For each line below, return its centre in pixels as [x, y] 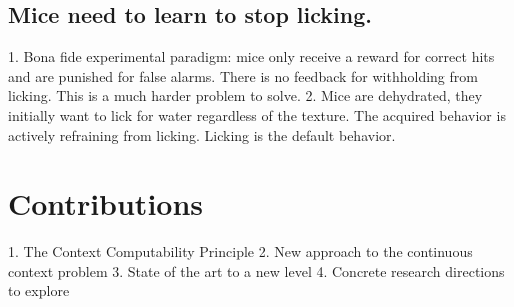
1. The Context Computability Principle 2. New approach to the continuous [240, 251]
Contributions [106, 203]
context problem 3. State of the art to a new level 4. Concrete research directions [256, 270]
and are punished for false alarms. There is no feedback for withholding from [243, 75]
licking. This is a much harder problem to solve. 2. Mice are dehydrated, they [245, 95]
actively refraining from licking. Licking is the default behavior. [202, 134]
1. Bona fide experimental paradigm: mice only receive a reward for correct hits [251, 56]
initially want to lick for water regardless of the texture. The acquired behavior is [257, 114]
